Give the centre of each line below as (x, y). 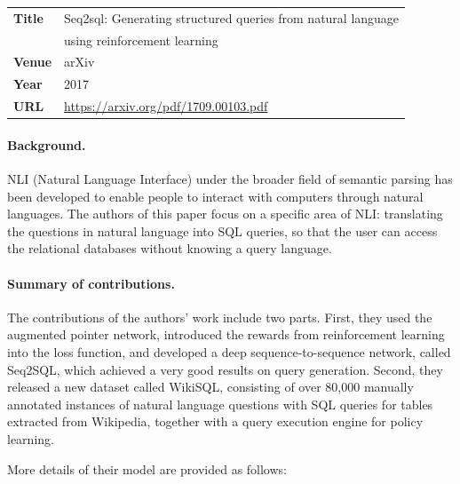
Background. (47, 144)
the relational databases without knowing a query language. (170, 248)
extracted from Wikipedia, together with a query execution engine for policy (215, 421)
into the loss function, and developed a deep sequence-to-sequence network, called (229, 351)
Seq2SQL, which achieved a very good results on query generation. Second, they (225, 369)
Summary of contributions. (91, 283)
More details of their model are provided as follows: (147, 468)
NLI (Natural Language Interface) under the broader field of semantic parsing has (230, 179)
